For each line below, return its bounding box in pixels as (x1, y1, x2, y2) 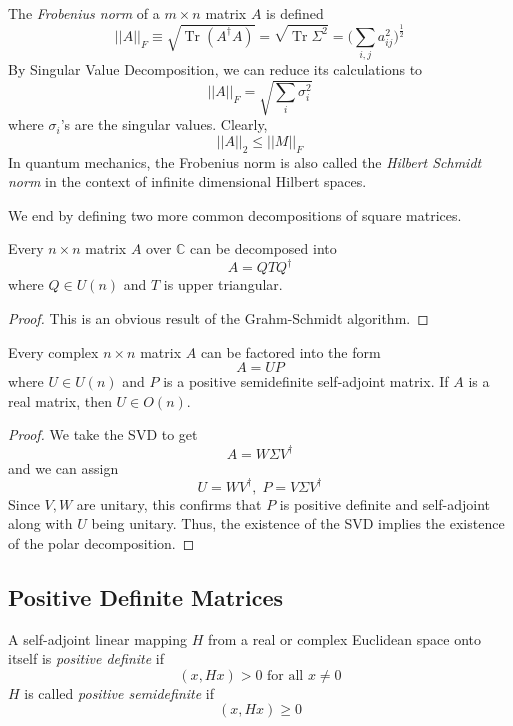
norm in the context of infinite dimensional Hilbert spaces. (8, 171, 367, 192)
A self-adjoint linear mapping (8, 628, 188, 649)
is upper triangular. (163, 274, 283, 295)
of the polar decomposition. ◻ (8, 532, 195, 553)
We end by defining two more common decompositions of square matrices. (8, 204, 462, 225)
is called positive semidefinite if (24, 682, 214, 703)
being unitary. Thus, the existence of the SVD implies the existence (91, 513, 505, 534)
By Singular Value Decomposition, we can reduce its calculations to (8, 59, 423, 80)
